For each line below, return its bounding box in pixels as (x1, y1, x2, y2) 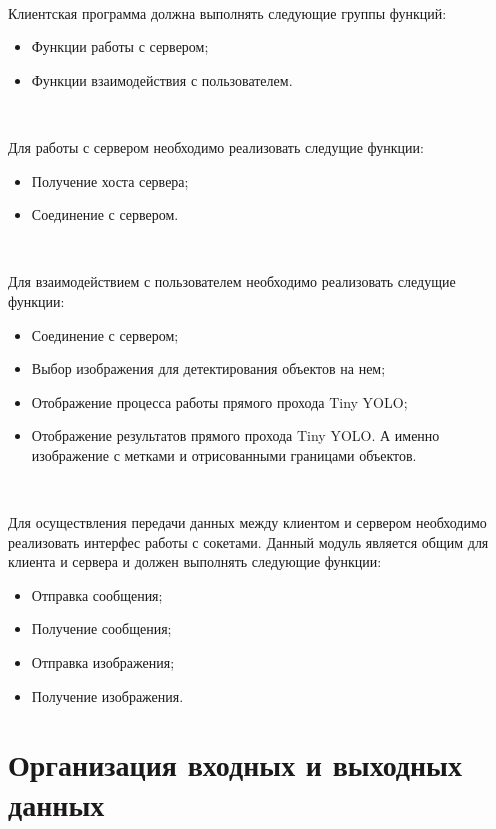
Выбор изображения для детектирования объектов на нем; (31, 358, 386, 379)
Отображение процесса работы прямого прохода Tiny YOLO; (31, 391, 408, 412)
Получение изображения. (31, 685, 184, 706)
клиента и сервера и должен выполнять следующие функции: (8, 551, 382, 572)
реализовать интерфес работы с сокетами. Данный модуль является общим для (8, 531, 489, 552)
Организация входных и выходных (8, 744, 462, 785)
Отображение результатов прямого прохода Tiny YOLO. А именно (31, 425, 440, 446)
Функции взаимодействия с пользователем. (31, 69, 293, 90)
